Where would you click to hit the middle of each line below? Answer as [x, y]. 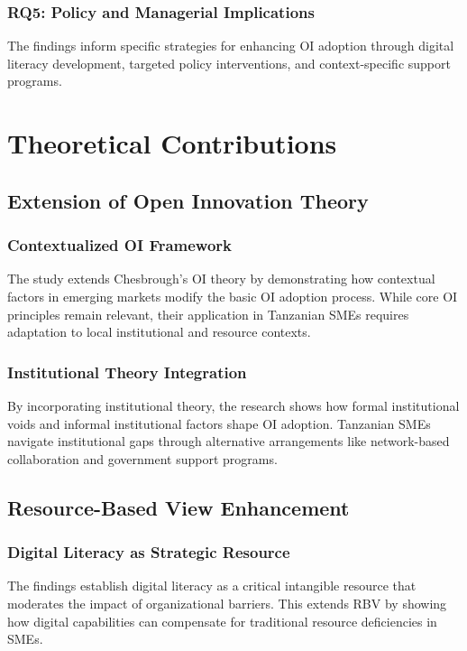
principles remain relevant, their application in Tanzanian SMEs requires [208, 314]
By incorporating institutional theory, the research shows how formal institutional [233, 405]
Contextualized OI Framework [120, 245]
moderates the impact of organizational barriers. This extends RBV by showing [227, 603]
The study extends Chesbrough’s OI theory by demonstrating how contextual [221, 279]
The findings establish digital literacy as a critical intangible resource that [212, 586]
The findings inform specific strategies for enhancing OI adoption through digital [231, 46]
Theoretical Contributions [172, 143]
